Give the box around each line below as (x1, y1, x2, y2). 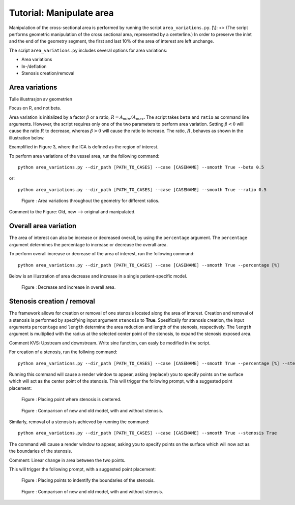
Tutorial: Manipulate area (9, 7, 114, 18)
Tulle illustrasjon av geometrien (9, 96, 72, 102)
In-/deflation (21, 63, 47, 69)
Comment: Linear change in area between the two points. (9, 457, 125, 463)
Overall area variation (9, 222, 77, 230)
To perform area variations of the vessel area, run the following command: (9, 153, 160, 159)
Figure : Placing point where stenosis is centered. (21, 397, 121, 403)
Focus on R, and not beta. (9, 105, 61, 111)
